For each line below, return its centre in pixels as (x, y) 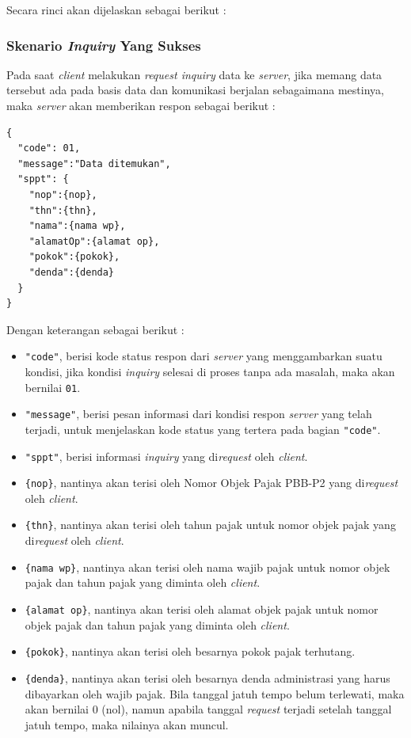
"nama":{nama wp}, (77, 226)
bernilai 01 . (53, 387)
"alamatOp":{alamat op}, (94, 241)
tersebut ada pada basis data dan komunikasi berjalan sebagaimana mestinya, (195, 90)
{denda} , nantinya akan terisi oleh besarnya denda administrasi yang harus (207, 677)
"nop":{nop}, (63, 194)
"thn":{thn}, (63, 210)
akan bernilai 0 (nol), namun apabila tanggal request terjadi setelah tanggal (208, 709)
